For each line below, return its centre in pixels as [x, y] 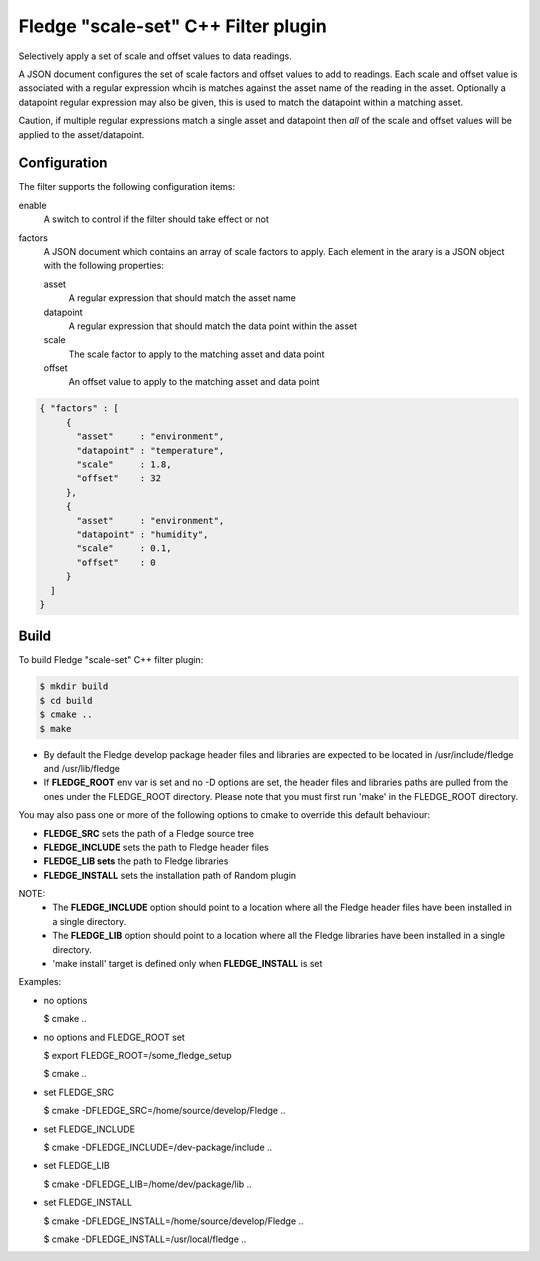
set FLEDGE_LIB [76, 1166]
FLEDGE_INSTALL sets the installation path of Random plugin [170, 875]
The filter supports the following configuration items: [127, 187]
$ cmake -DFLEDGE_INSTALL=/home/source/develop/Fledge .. [173, 1221]
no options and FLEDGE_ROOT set [114, 1037]
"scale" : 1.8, [124, 464]
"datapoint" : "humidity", [142, 534]
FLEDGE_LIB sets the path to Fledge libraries [136, 861]
